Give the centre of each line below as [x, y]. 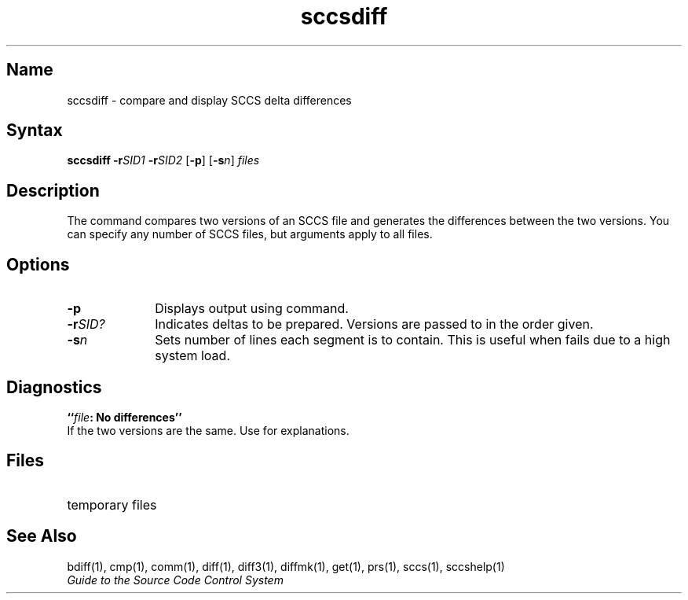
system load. [193, 356]
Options [38, 264]
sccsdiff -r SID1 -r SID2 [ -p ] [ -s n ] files [163, 160]
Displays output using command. [252, 309]
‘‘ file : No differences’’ [124, 417]
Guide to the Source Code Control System [175, 580]
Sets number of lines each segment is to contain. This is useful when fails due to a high [413, 340]
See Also [42, 536]
